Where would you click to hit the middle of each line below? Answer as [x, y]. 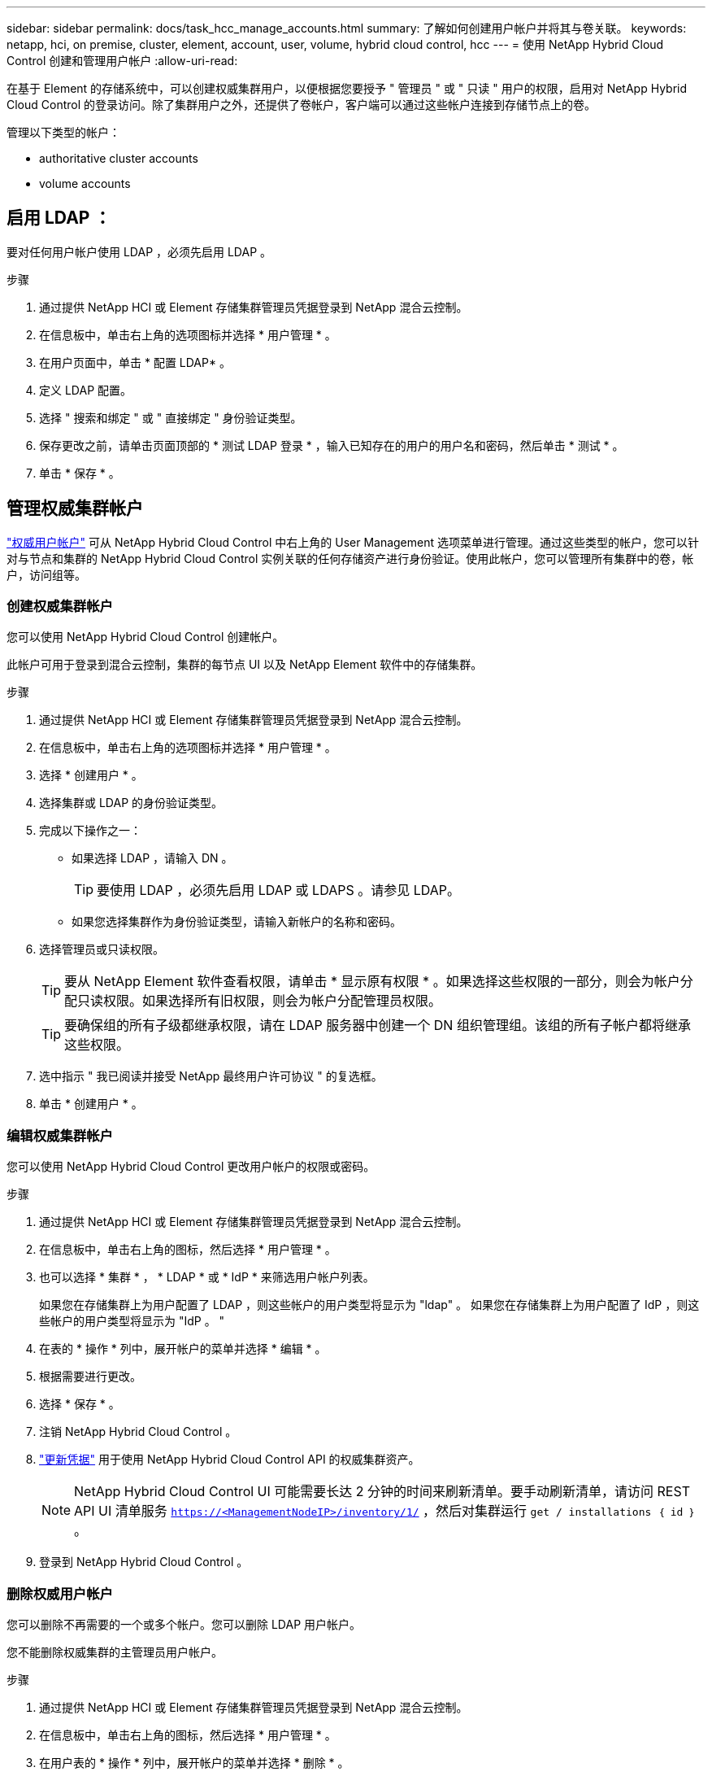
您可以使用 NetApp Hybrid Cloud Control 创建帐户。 [145, 637]
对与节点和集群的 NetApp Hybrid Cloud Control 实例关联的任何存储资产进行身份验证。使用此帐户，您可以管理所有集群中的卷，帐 [350, 558]
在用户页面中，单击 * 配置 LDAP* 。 [135, 362]
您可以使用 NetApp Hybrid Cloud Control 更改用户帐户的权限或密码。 [191, 1167]
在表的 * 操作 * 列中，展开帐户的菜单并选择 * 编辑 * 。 [183, 1349]
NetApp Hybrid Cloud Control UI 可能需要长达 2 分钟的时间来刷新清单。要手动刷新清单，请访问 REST [382, 1492]
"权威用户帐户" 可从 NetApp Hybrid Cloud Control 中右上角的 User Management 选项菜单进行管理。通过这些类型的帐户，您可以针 [353, 542]
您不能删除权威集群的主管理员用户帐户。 [115, 1652]
